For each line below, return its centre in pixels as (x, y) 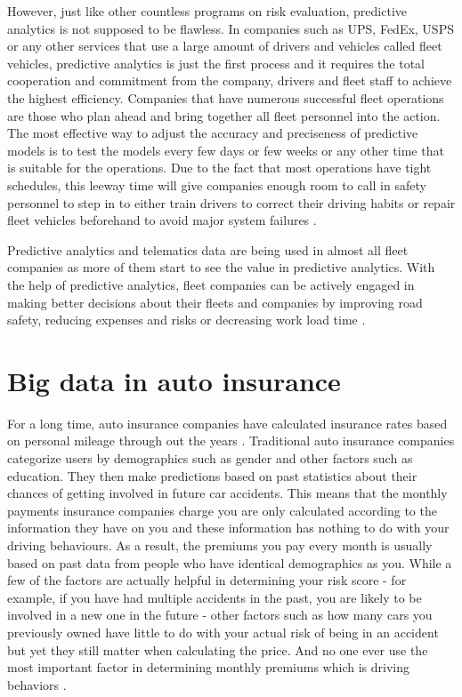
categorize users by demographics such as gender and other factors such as (210, 458)
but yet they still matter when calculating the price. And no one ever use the (218, 649)
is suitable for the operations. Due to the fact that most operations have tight (219, 168)
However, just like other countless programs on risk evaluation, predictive (207, 11)
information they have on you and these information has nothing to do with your (228, 528)
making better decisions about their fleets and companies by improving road (215, 302)
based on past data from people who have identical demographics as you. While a (230, 562)
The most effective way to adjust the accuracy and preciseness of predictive (213, 133)
